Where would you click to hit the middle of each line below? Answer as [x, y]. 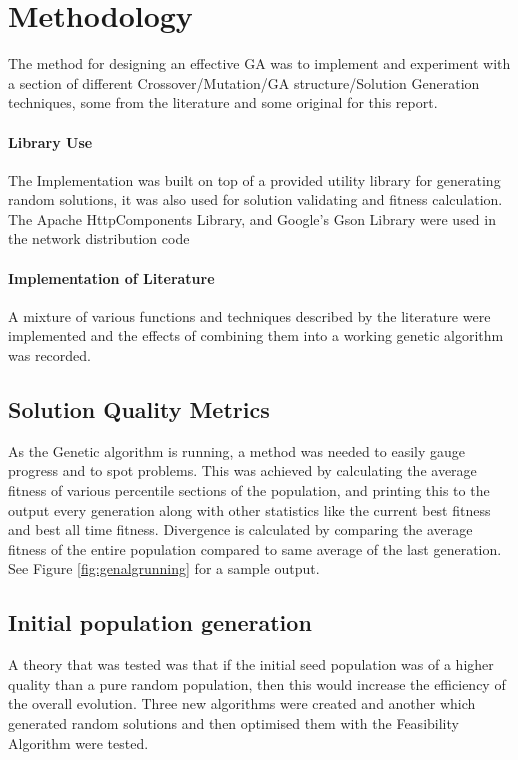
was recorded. [49, 355]
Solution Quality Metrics [139, 409]
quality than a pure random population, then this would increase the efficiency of [257, 683]
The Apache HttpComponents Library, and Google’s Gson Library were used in [252, 218]
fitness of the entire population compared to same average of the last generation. [255, 548]
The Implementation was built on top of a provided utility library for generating [254, 179]
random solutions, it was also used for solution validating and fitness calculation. [255, 199]
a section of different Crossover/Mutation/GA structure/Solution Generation [244, 82]
